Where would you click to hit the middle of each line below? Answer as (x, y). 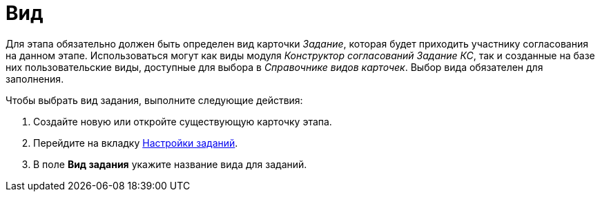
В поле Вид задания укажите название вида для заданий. (170, 164)
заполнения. (35, 79)
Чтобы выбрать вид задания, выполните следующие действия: (154, 100)
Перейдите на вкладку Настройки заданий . (136, 143)
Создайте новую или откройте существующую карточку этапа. (183, 121)
